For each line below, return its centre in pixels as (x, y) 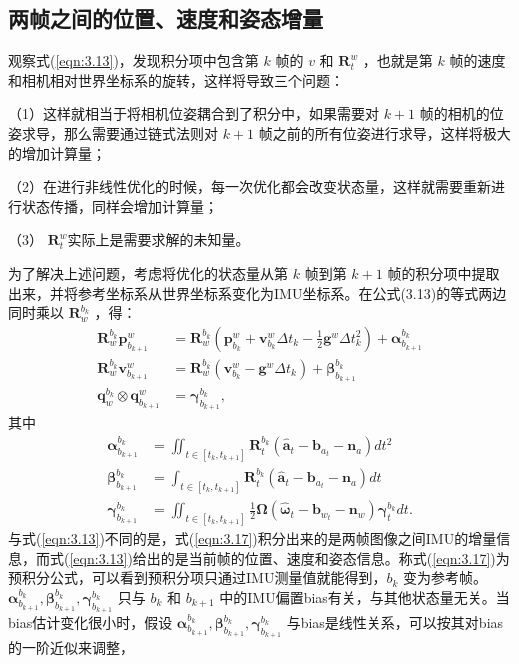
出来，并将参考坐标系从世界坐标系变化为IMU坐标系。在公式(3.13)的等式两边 (257, 292)
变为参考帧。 (444, 577)
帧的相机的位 (461, 113)
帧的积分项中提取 (443, 272)
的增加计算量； (57, 152)
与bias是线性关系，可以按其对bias (395, 622)
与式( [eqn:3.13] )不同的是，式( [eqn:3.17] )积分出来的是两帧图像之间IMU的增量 (252, 538)
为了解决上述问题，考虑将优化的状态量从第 (148, 272)
